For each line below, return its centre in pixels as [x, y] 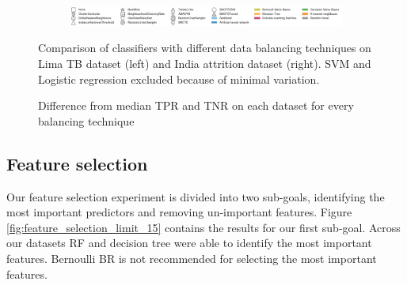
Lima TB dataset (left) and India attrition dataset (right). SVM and [205, 64]
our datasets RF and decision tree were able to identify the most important [189, 243]
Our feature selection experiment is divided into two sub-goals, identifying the [196, 196]
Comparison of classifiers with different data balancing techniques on [205, 48]
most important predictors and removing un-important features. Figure [179, 212]
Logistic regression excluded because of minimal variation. [179, 79]
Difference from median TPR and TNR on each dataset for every [196, 105]
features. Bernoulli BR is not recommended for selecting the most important [192, 258]
